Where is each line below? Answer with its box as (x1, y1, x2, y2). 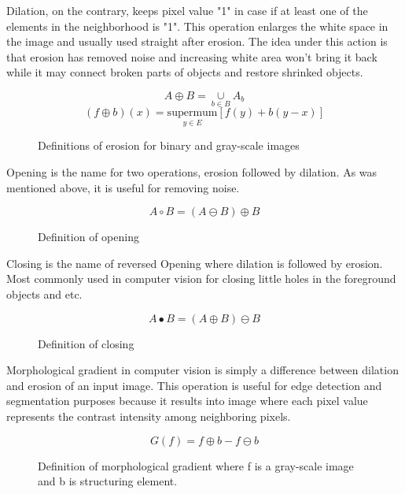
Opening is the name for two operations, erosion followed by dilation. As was (6, 164, 377, 180)
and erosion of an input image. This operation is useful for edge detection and (6, 377, 382, 393)
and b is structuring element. (38, 473, 178, 489)
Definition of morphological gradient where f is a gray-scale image (38, 457, 354, 474)
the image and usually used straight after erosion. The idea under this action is (6, 33, 388, 50)
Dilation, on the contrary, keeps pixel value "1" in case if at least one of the (6, 2, 368, 18)
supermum (167, 107, 218, 119)
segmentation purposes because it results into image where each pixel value (6, 392, 368, 409)
